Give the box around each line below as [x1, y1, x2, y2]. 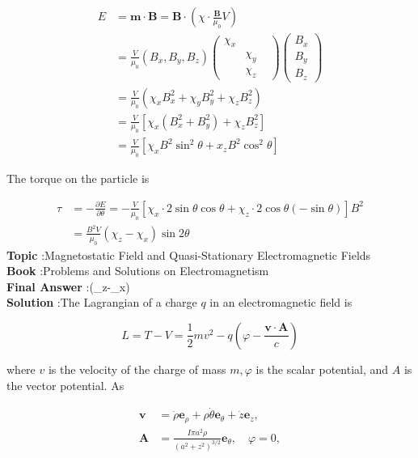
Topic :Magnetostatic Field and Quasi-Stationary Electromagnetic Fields [6, 246, 371, 263]
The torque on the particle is [6, 170, 150, 187]
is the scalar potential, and [255, 360, 389, 377]
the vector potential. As [6, 376, 125, 393]
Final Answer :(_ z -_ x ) [6, 278, 130, 295]
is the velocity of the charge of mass [48, 360, 226, 377]
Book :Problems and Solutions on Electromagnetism [6, 262, 269, 279]
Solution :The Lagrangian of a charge [6, 294, 197, 311]
